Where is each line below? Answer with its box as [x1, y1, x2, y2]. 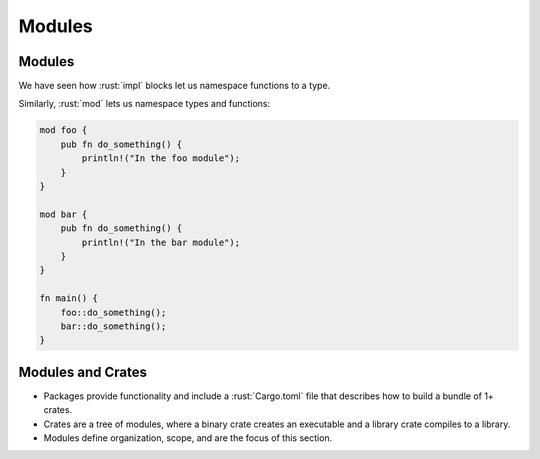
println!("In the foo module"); [81, 153, 240, 164]
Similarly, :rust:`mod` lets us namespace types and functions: [18, 98, 271, 110]
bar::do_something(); [60, 320, 167, 332]
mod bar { [39, 208, 88, 220]
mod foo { [39, 125, 88, 136]
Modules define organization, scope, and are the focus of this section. [43, 431, 333, 444]
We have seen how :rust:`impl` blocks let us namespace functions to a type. [18, 80, 331, 92]
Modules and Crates [18, 363, 147, 380]
